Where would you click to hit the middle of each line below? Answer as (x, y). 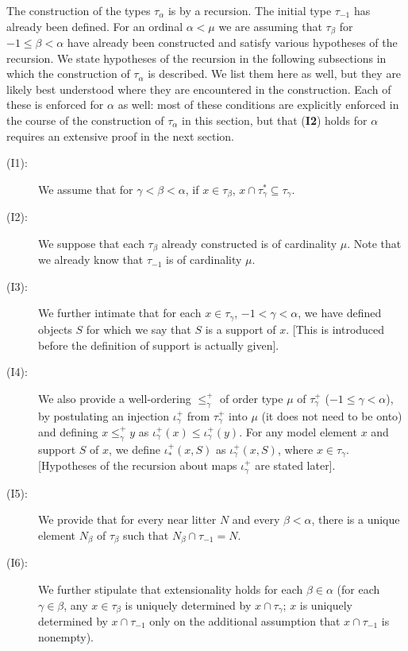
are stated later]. (295, 465)
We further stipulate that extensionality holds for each (171, 589)
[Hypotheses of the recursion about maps (138, 465)
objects (55, 329)
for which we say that (139, 329)
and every (256, 519)
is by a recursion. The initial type (250, 10)
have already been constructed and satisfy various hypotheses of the (232, 43)
